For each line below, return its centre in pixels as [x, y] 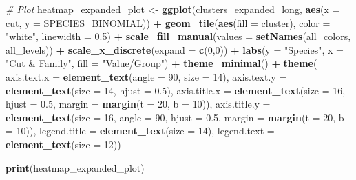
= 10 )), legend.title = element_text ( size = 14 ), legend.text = [140, 131]
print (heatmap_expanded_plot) [75, 167]
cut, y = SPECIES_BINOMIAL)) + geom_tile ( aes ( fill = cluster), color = [168, 22]
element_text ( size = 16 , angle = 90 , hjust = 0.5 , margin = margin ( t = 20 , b [175, 117]
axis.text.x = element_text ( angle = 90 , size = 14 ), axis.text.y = [146, 76]
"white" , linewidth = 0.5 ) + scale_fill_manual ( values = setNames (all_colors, [178, 36]
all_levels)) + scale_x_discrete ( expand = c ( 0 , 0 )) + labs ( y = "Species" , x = [175, 49]
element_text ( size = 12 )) [63, 144]
